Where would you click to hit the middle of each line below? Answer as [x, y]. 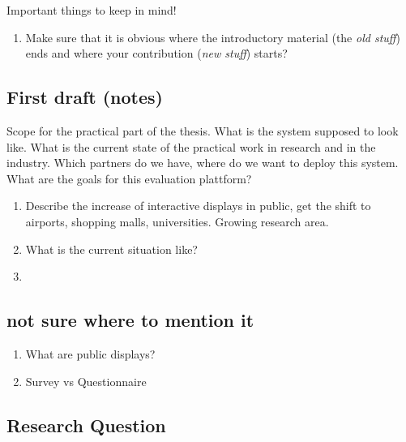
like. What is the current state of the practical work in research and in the [191, 146]
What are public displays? [90, 353]
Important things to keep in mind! [92, 10]
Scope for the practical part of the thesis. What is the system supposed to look [203, 130]
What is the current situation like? [111, 249]
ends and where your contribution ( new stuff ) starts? [156, 53]
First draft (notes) [85, 97]
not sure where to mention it [130, 320]
